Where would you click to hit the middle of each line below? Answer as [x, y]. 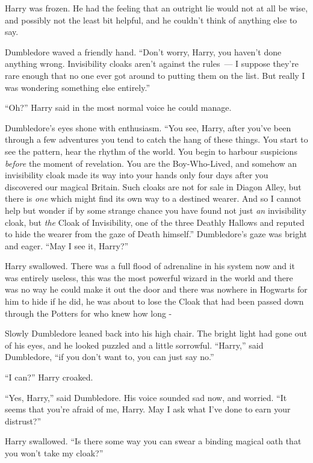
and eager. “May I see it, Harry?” [67, 245]
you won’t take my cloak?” [54, 453]
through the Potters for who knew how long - [88, 313]
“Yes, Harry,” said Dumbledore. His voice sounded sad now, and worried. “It [146, 397]
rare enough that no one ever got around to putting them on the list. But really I [155, 75]
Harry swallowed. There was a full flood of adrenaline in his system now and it [150, 266]
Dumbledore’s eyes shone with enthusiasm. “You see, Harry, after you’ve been [148, 127]
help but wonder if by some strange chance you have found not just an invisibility [156, 210]
